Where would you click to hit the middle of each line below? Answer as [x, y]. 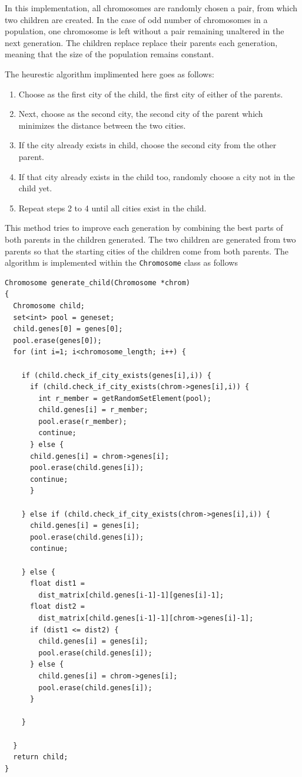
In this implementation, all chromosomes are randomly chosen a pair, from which [151, 8]
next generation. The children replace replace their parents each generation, [141, 42]
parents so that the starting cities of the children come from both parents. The [147, 251]
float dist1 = [57, 584]
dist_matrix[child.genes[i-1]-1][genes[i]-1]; [131, 595]
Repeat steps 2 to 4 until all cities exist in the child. [112, 208]
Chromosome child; [49, 306]
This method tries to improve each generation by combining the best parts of [144, 228]
